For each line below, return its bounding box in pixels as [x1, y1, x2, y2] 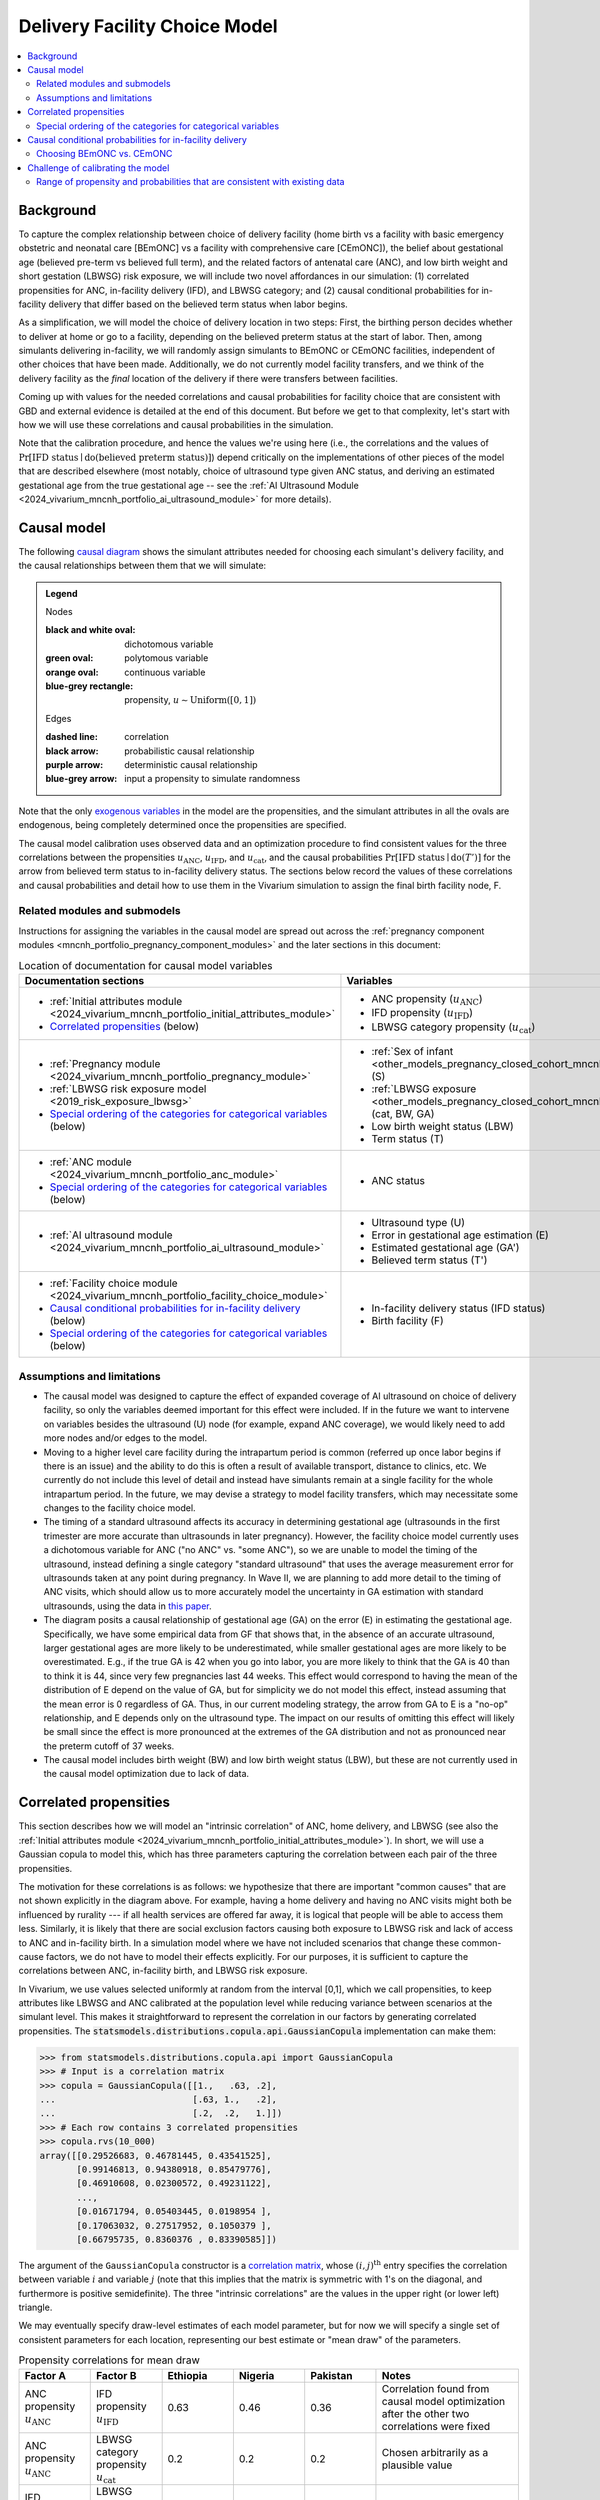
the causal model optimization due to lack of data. [43, 1768, 250, 1780]
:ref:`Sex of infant [371, 1045, 454, 1059]
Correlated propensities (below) [49, 1019, 200, 1033]
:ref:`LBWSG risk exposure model [49, 1082, 207, 1096]
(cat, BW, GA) [371, 1107, 435, 1121]
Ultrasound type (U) [371, 1216, 465, 1230]
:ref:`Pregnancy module [49, 1057, 161, 1071]
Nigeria [238, 2368, 275, 2382]
